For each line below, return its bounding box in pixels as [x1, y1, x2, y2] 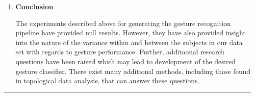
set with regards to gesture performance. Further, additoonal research [15, 47, 225, 57]
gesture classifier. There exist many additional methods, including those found [15, 66, 251, 76]
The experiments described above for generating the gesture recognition [15, 18, 231, 28]
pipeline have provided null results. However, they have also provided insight [15, 27, 246, 38]
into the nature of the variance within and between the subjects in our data [15, 37, 243, 47]
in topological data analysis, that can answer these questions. [15, 75, 200, 86]
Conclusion [15, 1, 53, 11]
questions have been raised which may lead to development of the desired [15, 56, 236, 66]
